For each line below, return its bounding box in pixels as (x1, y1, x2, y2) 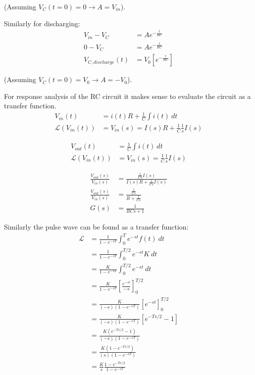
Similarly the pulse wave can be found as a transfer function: (4, 222, 189, 232)
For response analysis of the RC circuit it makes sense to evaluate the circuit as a (4, 91, 251, 101)
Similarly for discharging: (4, 18, 80, 28)
